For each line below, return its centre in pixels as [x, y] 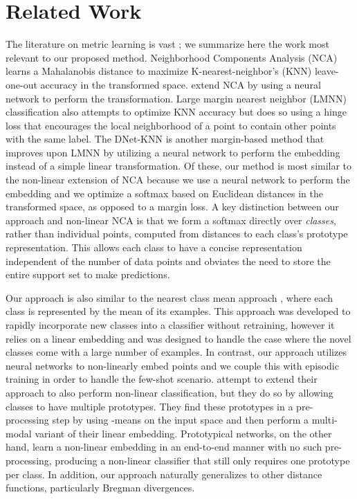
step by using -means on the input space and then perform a [181, 420]
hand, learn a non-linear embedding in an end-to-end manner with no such [164, 447]
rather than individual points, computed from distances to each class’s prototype [177, 234]
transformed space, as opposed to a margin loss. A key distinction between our [172, 207]
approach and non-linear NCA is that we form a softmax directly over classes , [171, 220]
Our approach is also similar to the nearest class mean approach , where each [170, 297]
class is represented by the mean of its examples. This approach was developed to [178, 311]
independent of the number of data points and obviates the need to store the [168, 261]
